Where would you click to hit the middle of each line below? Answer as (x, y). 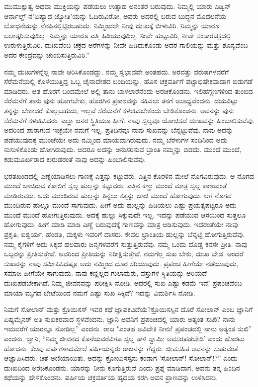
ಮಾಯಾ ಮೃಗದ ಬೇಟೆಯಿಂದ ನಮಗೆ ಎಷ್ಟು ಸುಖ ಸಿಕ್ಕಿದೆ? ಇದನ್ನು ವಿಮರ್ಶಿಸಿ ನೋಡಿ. (100, 292)
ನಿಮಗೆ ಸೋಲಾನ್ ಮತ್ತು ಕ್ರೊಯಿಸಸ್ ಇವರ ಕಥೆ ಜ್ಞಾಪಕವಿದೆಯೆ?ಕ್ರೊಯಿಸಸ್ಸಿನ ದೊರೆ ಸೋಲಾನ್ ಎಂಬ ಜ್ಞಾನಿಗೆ (129, 309)
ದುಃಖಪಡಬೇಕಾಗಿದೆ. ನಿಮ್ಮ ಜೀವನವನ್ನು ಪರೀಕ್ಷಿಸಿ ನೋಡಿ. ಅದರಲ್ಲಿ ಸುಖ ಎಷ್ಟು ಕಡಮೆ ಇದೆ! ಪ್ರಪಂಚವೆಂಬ (123, 283)
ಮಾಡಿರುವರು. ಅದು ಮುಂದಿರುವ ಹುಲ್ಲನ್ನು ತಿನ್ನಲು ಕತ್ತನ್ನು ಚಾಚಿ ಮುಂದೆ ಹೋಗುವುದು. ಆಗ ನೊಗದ (118, 195)
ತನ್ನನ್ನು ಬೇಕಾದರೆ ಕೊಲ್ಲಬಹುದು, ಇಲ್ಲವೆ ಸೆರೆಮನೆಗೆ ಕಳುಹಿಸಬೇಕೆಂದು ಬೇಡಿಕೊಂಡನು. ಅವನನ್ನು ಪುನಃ (119, 110)
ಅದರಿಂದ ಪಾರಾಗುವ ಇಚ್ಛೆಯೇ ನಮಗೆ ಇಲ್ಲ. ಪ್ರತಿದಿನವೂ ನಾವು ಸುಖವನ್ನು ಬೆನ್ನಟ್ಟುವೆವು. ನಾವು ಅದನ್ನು (119, 130)
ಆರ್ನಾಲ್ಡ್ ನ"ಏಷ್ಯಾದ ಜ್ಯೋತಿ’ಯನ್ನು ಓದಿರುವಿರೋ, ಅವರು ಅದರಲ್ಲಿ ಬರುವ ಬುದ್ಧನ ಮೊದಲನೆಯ (115, 16)
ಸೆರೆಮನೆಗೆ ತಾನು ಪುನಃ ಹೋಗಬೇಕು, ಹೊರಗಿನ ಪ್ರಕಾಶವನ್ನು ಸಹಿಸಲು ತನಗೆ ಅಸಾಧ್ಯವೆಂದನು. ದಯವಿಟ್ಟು (121, 101)
